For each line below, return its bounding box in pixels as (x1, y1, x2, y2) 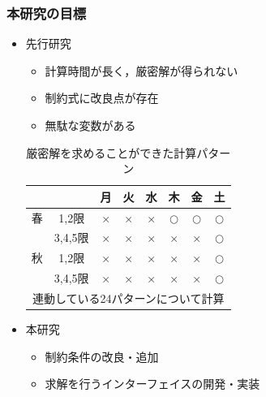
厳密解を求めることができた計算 (26, 144, 197, 161)
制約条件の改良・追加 (45, 347, 159, 365)
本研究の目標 (6, 2, 87, 23)
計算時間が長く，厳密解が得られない (45, 62, 238, 79)
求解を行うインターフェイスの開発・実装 (45, 375, 260, 392)
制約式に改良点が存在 (45, 89, 159, 106)
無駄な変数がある (45, 117, 136, 133)
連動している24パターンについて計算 (32, 290, 225, 306)
